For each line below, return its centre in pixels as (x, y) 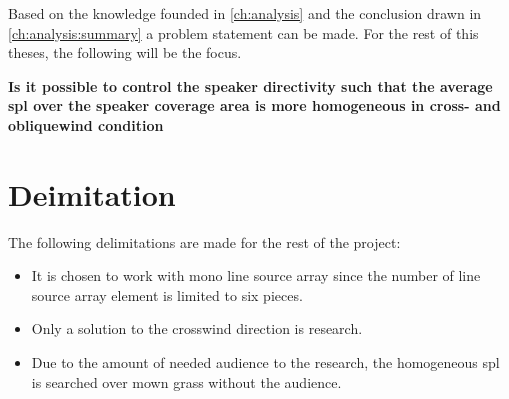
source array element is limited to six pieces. (167, 294)
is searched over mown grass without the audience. (186, 381)
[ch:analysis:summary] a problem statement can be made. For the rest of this (243, 32)
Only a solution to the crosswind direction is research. (197, 328)
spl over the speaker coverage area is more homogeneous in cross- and (254, 105)
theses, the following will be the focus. (125, 52)
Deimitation (92, 193)
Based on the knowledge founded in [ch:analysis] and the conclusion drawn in (245, 13)
